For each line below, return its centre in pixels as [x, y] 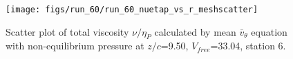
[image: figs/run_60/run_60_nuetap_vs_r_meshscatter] [132, 10]
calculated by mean [195, 31]
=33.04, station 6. [248, 46]
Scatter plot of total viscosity [67, 31]
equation [269, 31]
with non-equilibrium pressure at [75, 46]
